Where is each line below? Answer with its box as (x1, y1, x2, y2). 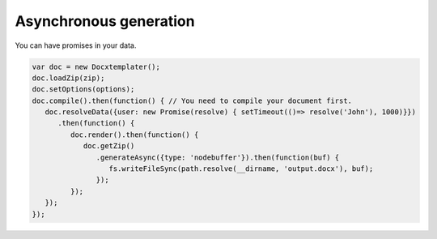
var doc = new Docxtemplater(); (32, 62, 161, 71)
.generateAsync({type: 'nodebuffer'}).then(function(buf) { (95, 152, 340, 162)
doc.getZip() (83, 142, 135, 151)
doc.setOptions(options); (32, 85, 135, 94)
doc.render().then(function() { (70, 130, 199, 139)
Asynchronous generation (15, 12, 195, 30)
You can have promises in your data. (15, 41, 137, 50)
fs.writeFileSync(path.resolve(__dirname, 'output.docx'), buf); (108, 164, 374, 173)
